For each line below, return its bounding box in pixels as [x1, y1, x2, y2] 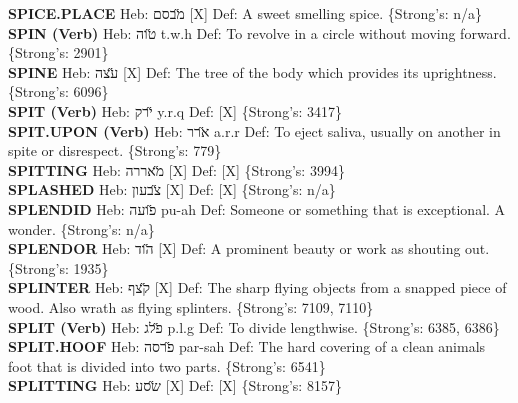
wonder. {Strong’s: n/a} [8, 218, 155, 239]
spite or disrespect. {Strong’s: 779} [8, 140, 222, 161]
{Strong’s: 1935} [8, 257, 109, 278]
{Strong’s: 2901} [8, 42, 109, 63]
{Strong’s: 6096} [8, 81, 109, 102]
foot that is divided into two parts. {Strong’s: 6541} [8, 355, 326, 376]
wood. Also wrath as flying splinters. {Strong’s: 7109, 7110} [8, 296, 374, 317]
